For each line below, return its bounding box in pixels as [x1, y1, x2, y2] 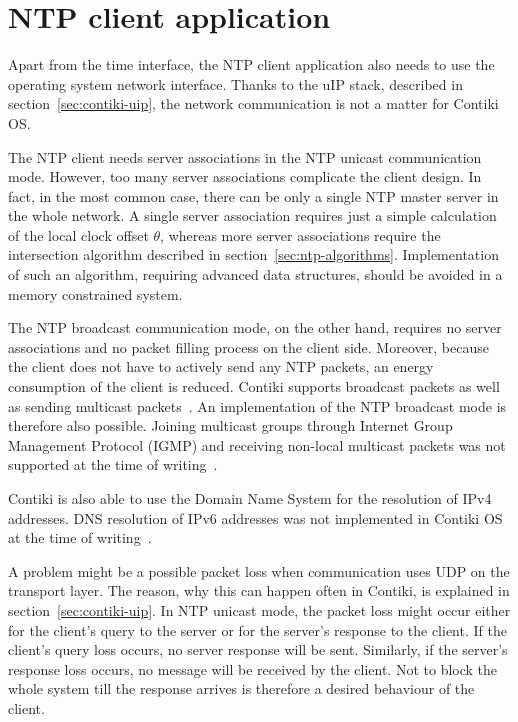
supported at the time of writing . [8, 454, 218, 475]
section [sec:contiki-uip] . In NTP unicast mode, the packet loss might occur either [8, 599, 511, 620]
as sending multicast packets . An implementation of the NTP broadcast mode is [8, 395, 507, 416]
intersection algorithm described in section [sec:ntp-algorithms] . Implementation [8, 244, 499, 265]
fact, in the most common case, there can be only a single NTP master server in [8, 185, 499, 206]
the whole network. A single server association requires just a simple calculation [8, 205, 497, 226]
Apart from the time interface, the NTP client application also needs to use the [8, 54, 495, 75]
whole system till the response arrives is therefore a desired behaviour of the [8, 678, 475, 699]
